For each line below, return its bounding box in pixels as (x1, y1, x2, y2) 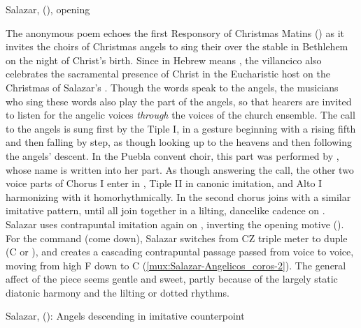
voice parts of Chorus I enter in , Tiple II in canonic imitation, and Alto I (6, 176, 323, 191)
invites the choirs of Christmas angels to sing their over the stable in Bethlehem (6, 39, 348, 54)
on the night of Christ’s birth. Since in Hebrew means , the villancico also (6, 52, 322, 67)
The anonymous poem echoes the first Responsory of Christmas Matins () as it (6, 25, 344, 40)
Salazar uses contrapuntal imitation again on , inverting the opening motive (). (6, 216, 344, 231)
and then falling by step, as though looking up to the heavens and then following (6, 135, 352, 149)
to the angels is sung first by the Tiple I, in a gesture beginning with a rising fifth (6, 121, 356, 135)
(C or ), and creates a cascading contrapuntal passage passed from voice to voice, (6, 244, 354, 259)
